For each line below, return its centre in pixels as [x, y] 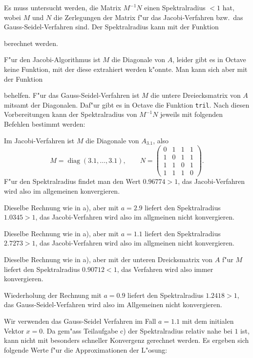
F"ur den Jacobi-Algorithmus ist [52, 59]
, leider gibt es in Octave [209, 59]
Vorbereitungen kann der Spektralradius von [71, 114]
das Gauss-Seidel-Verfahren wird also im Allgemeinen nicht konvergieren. [113, 304]
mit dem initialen [208, 321]
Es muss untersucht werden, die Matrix [63, 7]
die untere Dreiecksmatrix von [196, 95]
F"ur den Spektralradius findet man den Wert [72, 181]
